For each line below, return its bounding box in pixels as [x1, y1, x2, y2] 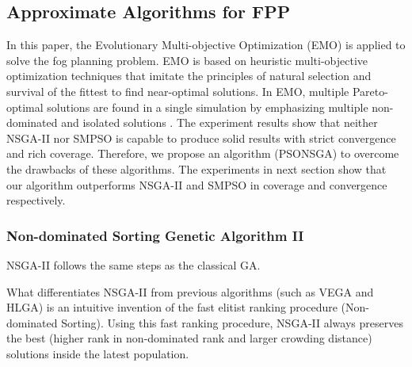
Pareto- [352, 82, 388, 99]
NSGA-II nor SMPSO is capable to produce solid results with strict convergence [6, 129, 396, 146]
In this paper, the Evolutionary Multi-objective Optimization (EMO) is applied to [6, 36, 406, 53]
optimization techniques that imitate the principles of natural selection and [6, 67, 372, 84]
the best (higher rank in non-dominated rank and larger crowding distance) [6, 330, 372, 346]
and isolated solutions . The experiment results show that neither [61, 114, 378, 131]
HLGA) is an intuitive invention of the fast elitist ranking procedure [6, 299, 338, 315]
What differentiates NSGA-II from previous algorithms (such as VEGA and [6, 283, 374, 300]
